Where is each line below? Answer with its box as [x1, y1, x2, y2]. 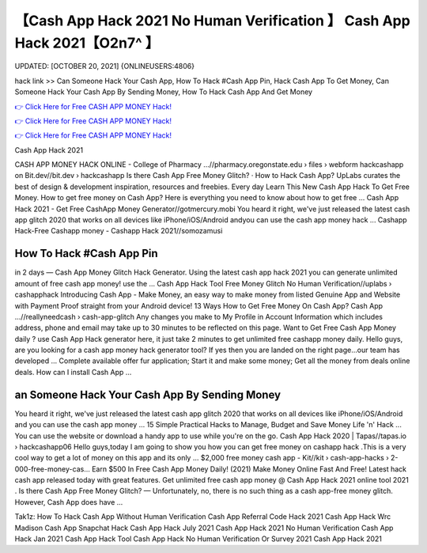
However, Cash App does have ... [14, 497, 123, 506]
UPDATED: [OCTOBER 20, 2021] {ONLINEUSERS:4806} [14, 62, 195, 71]
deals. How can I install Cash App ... [14, 367, 132, 377]
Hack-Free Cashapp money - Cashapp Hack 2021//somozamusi [14, 226, 223, 236]
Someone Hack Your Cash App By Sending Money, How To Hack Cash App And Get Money [14, 87, 312, 97]
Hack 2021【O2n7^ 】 [14, 34, 160, 51]
